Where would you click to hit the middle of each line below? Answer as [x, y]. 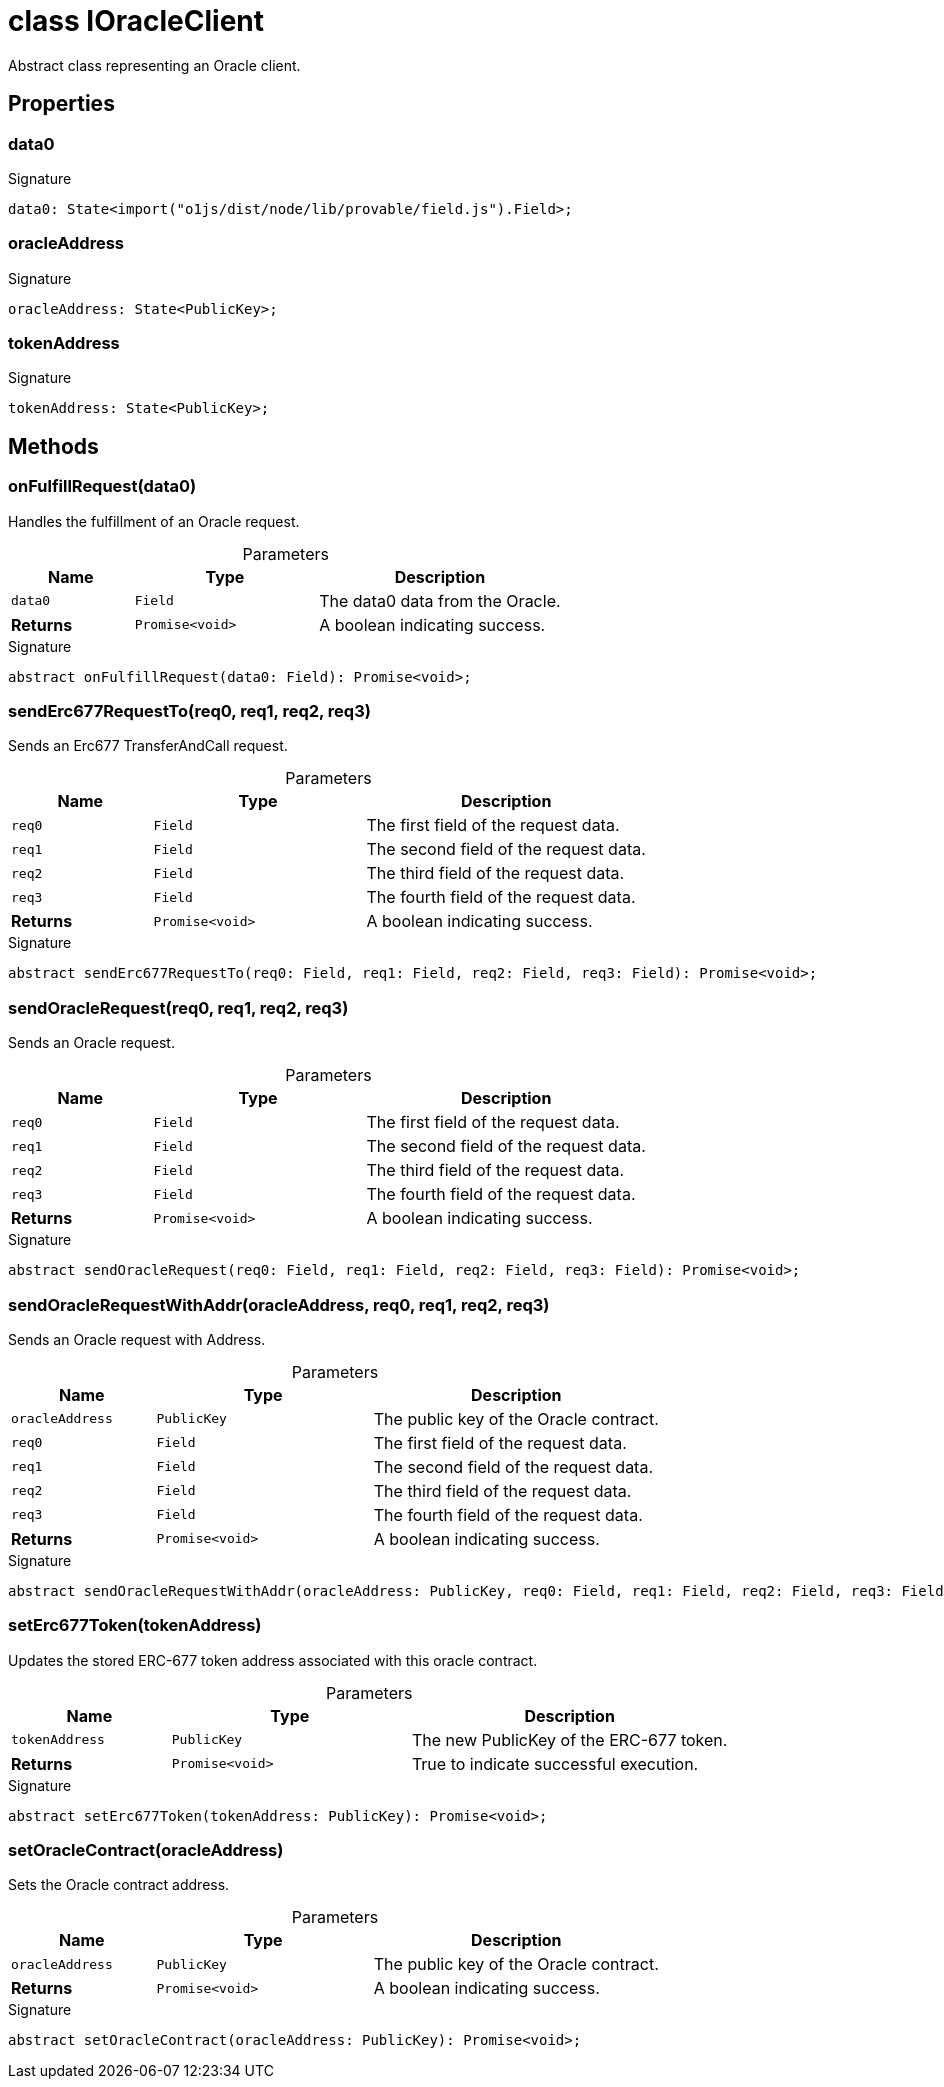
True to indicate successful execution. [555, 1763]
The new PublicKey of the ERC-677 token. [569, 1739]
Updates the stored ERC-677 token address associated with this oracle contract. [273, 1660]
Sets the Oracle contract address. [119, 1885]
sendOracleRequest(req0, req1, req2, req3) [178, 1007]
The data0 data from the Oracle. [440, 600]
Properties [61, 104]
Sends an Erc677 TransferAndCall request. [148, 746]
